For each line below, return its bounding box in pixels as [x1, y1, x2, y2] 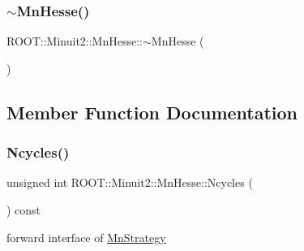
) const [6, 201, 41, 218]
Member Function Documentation [6, 99, 298, 124]
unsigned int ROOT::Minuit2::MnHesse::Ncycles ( [6, 174, 253, 191]
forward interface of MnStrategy [6, 228, 166, 245]
